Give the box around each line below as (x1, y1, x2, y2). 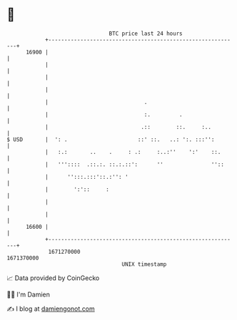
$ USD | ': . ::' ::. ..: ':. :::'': (6, 135, 215, 143)
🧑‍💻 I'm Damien (6, 290, 51, 299)
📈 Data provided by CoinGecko (6, 274, 100, 282)
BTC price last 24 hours (109, 30, 183, 37)
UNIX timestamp (121, 260, 167, 268)
